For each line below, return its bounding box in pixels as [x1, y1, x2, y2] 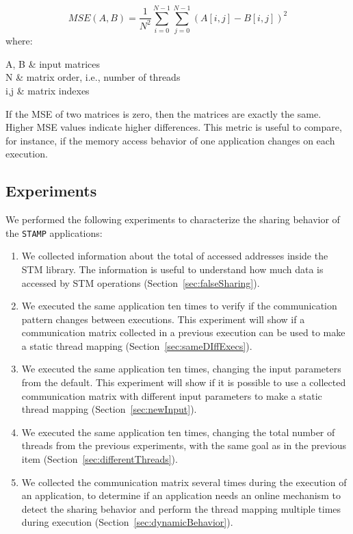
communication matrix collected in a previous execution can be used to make [21, 325, 345, 340]
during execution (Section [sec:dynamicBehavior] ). [21, 515, 233, 529]
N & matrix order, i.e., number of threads [5, 70, 181, 84]
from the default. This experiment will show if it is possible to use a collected [21, 375, 346, 390]
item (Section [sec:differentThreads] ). [21, 452, 178, 466]
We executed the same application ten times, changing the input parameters [21, 361, 341, 376]
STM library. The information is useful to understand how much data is [21, 262, 324, 276]
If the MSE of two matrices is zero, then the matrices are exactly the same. [5, 106, 322, 120]
